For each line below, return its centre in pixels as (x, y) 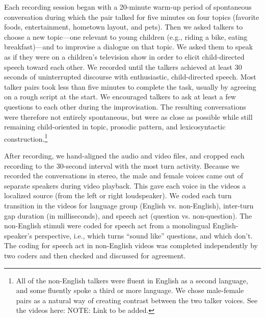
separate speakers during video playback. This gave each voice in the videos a (125, 185)
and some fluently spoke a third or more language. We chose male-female (130, 290)
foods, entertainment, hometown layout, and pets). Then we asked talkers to (124, 27)
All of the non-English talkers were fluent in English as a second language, (132, 280)
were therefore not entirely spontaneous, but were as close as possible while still (128, 116)
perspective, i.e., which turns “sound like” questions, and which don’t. (143, 235)
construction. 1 (26, 138)
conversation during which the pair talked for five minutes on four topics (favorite (132, 17)
